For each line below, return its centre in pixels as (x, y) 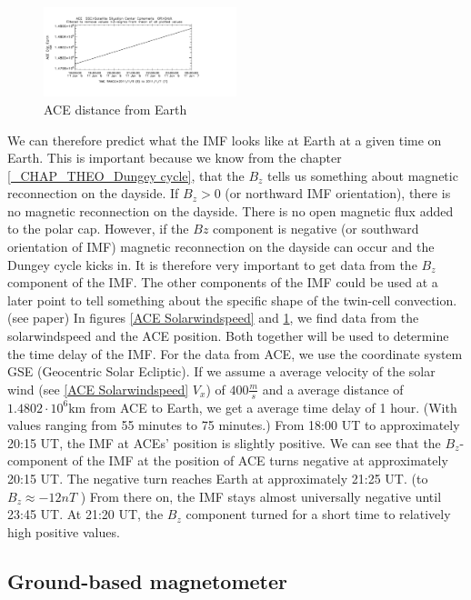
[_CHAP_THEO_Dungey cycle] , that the (126, 175)
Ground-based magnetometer (148, 580)
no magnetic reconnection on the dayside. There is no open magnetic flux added (230, 210)
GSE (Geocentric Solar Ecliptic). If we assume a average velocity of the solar (221, 371)
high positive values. (64, 531)
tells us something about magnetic (363, 175)
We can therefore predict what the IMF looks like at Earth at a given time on (225, 140)
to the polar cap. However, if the (98, 229)
